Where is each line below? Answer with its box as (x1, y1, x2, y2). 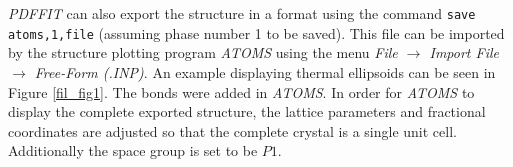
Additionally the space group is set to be (8, 140, 258, 161)
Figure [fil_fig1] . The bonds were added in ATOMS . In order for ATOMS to (8, 81, 475, 102)
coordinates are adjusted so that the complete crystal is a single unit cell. (8, 120, 457, 141)
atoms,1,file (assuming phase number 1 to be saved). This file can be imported (8, 22, 505, 43)
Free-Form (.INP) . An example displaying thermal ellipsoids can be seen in (34, 61, 496, 82)
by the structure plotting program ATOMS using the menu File (8, 42, 398, 63)
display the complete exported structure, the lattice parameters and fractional (8, 101, 486, 122)
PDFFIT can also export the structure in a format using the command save (8, 3, 476, 23)
